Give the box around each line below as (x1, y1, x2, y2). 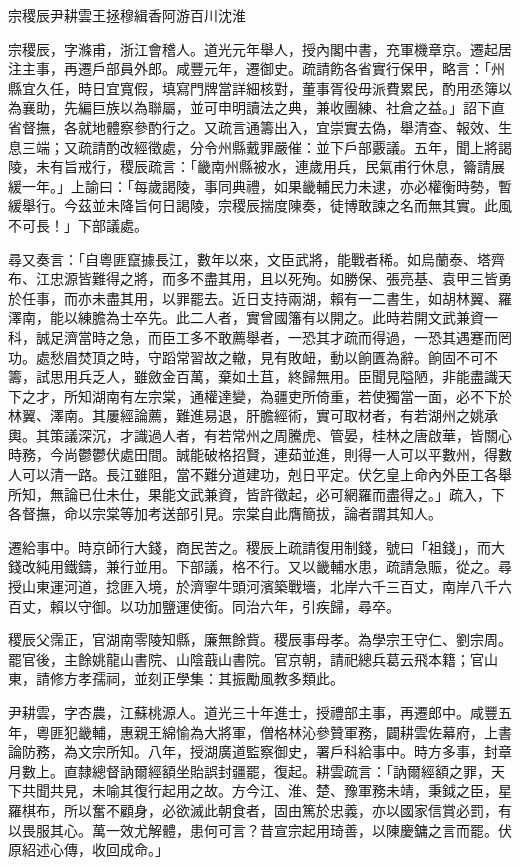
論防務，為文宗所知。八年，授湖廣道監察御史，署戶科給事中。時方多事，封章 (8, 741, 512, 762)
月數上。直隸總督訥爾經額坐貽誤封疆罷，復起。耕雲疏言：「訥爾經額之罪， (8, 760, 491, 781)
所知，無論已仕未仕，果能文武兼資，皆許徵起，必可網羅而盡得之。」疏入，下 (8, 483, 505, 504)
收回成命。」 (91, 839, 169, 860)
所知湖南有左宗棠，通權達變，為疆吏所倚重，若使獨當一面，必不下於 (63, 385, 512, 406)
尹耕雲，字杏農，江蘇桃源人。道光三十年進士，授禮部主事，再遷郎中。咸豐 (8, 702, 498, 722)
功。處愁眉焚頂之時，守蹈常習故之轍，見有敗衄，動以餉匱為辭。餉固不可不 (8, 346, 498, 367)
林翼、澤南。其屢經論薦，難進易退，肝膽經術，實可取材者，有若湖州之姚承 (8, 405, 498, 426)
